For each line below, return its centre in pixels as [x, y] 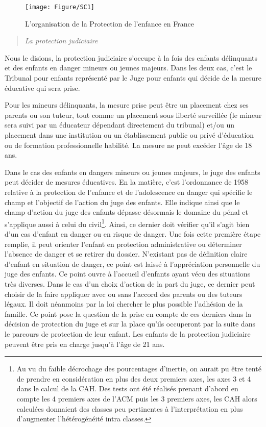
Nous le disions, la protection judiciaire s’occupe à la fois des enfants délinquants [131, 57]
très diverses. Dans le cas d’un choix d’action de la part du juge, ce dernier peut [130, 283]
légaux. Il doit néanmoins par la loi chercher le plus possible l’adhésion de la [124, 304]
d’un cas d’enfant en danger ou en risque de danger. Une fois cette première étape [133, 234]
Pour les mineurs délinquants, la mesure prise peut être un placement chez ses [127, 105]
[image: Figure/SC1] [60, 7]
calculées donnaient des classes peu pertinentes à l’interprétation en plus [130, 408]
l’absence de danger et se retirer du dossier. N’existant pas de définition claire [126, 254]
